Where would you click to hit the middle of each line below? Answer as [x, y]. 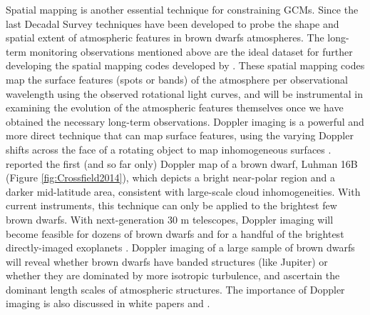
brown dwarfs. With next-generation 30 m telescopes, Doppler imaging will [170, 219]
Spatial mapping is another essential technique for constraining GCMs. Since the [182, 9]
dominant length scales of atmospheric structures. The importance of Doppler [175, 289]
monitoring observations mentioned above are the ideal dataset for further [191, 51]
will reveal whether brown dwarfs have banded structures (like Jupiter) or [167, 261]
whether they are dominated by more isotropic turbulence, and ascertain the [173, 275]
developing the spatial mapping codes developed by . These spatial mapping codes [185, 65]
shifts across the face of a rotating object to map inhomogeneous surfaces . [169, 149]
